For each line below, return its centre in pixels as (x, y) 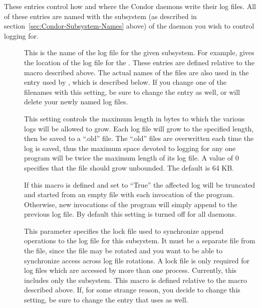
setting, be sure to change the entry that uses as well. (106, 300)
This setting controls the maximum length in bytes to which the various (135, 118)
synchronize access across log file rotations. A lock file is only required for (137, 260)
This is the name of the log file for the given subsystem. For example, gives (139, 52)
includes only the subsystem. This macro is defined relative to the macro (136, 280)
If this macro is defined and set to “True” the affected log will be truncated (140, 184)
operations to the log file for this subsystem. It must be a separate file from (140, 241)
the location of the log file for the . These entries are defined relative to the (139, 62)
